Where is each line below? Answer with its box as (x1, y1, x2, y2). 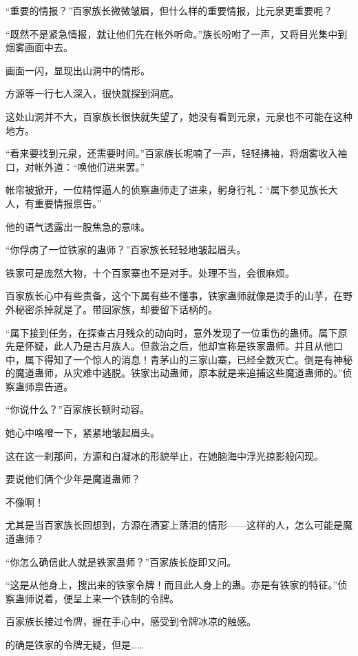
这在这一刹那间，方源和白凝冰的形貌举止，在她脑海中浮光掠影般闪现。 (6, 448, 324, 463)
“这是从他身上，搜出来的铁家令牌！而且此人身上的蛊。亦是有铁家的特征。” (6, 578, 338, 592)
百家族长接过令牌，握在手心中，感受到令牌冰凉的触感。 (6, 614, 256, 628)
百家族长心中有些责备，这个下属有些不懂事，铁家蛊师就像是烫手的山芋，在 (6, 288, 343, 303)
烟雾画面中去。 (6, 40, 73, 54)
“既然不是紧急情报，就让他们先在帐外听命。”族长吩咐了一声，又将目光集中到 (6, 26, 348, 41)
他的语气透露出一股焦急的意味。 (6, 219, 150, 233)
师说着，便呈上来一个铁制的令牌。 (24, 591, 179, 605)
